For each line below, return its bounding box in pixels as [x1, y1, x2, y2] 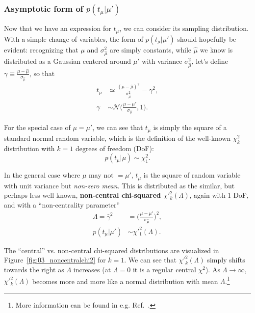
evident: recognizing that [4, 44, 78, 54]
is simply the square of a [153, 122, 227, 132]
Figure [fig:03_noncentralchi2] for [4, 255, 106, 265]
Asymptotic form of [4, 2, 83, 14]
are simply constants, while [110, 44, 192, 54]
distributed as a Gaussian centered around [4, 56, 131, 66]
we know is [200, 44, 233, 54]
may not [89, 170, 114, 180]
